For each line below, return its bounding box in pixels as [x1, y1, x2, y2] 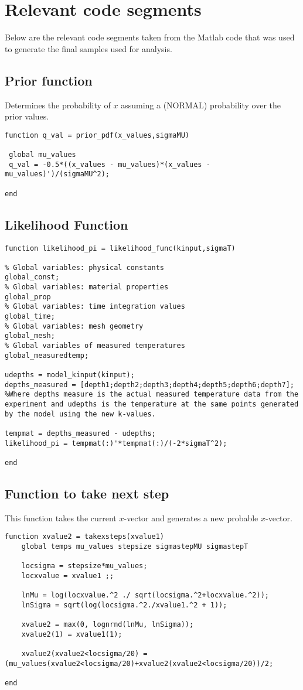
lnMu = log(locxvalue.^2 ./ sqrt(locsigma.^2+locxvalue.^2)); [21, 591, 270, 600]
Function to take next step [5, 484, 169, 502]
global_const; [5, 273, 60, 282]
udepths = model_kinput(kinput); [5, 371, 135, 380]
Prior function [5, 71, 93, 89]
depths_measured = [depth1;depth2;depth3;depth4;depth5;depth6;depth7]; [5, 380, 294, 389]
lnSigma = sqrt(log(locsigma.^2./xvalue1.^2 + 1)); [21, 600, 227, 609]
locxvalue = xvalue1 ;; [21, 572, 114, 580]
